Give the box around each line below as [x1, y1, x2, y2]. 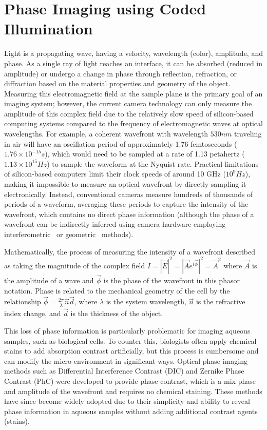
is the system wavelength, [106, 296, 186, 307]
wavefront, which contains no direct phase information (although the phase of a [4, 208, 254, 219]
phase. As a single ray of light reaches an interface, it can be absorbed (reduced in [4, 57, 263, 68]
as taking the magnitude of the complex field [4, 260, 145, 270]
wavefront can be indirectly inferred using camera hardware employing [4, 219, 226, 229]
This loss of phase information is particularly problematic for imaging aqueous [4, 325, 251, 336]
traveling [234, 128, 262, 139]
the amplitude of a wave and [4, 275, 94, 285]
